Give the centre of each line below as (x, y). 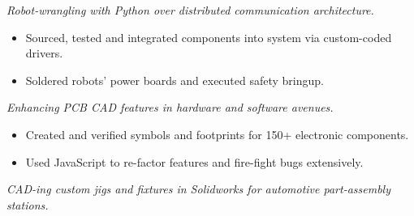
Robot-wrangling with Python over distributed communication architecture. (190, 10)
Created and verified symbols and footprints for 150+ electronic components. (217, 134)
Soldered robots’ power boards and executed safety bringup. (175, 80)
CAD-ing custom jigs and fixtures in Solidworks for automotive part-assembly (198, 189)
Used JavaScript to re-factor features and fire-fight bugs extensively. (194, 161)
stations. (28, 204)
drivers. (44, 53)
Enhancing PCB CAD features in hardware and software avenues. (170, 107)
